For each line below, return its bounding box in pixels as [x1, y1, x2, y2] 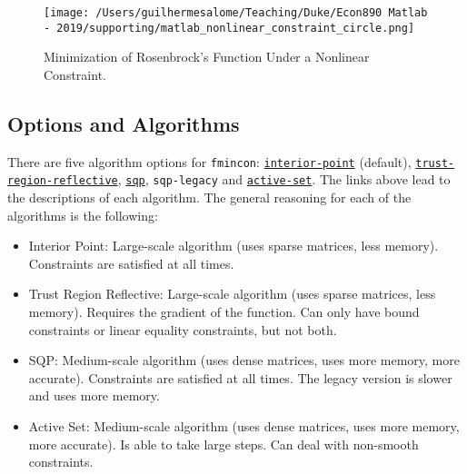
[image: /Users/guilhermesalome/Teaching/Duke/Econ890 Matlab [44, 6, 428, 19]
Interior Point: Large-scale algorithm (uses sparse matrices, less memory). [28, 236, 439, 255]
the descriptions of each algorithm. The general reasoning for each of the [7, 188, 412, 207]
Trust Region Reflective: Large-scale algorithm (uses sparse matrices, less [28, 284, 436, 303]
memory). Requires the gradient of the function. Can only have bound [28, 301, 420, 321]
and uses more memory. [28, 386, 160, 405]
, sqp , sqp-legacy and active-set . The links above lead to [117, 170, 451, 189]
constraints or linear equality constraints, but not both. [28, 320, 337, 339]
